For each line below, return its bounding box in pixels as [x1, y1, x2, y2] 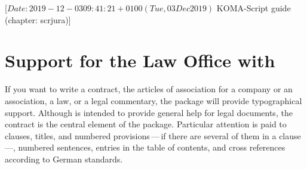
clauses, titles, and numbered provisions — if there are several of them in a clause [5, 129, 301, 142]
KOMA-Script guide [216, 2, 291, 14]
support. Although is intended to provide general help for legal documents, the [5, 106, 293, 118]
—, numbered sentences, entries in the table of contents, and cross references [5, 141, 285, 154]
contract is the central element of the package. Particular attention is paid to [5, 118, 287, 130]
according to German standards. [5, 152, 123, 165]
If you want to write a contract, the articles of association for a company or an [5, 83, 293, 95]
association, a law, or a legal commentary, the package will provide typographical [5, 94, 302, 107]
